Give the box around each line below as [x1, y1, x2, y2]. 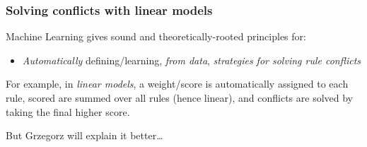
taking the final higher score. [6, 104, 130, 119]
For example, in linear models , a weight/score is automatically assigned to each [6, 76, 349, 91]
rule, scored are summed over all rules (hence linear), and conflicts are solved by [6, 90, 354, 105]
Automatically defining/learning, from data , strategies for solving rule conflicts [22, 52, 361, 67]
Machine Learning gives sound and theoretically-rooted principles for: [6, 29, 306, 44]
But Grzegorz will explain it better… [6, 128, 163, 143]
